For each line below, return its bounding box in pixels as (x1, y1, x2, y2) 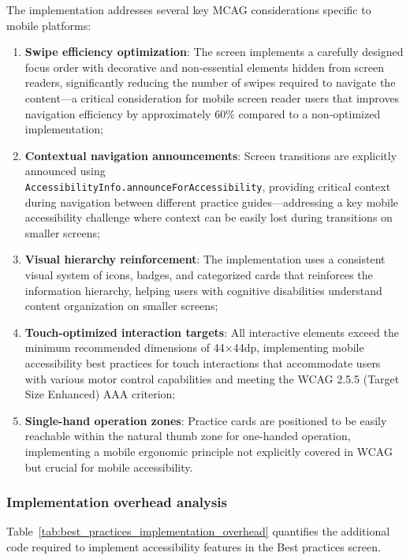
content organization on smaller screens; (24, 297, 218, 314)
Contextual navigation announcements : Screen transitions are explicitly (24, 147, 397, 163)
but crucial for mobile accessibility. (24, 458, 193, 475)
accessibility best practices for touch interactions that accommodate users (24, 354, 381, 371)
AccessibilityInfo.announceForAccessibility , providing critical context (24, 177, 391, 194)
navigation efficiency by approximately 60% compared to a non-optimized (24, 105, 381, 121)
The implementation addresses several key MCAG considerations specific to (6, 2, 371, 17)
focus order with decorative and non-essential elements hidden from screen (24, 58, 384, 75)
